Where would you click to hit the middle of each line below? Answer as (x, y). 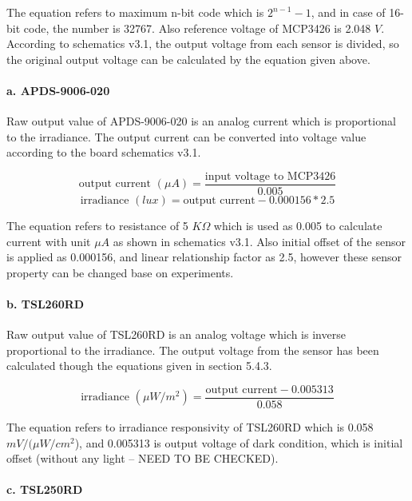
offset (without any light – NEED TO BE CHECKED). (143, 458)
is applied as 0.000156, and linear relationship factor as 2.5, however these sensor (204, 257)
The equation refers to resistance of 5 (97, 226)
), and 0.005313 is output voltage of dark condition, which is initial (239, 442)
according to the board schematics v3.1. (104, 152)
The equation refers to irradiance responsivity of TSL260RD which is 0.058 (190, 427)
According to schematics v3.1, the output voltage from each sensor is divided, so (203, 44)
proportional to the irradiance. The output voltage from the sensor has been (193, 350)
